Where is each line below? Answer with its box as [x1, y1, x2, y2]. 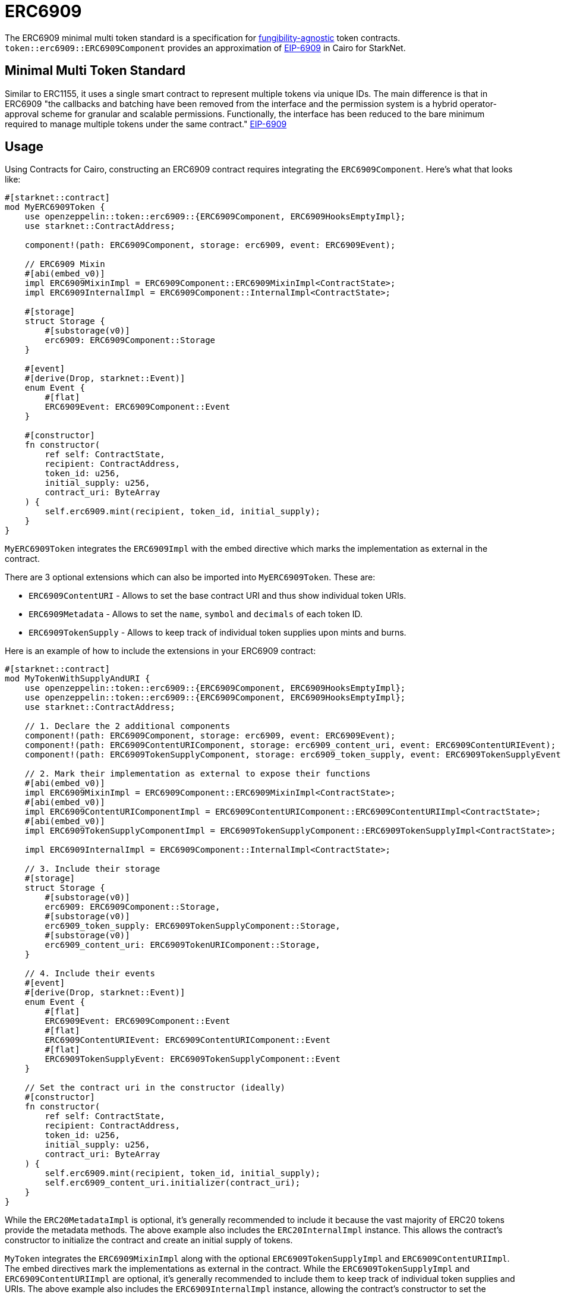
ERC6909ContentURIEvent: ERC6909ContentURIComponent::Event [45, 1035, 330, 1045]
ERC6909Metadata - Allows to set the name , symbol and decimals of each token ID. [29, 609, 363, 620]
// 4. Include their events [24, 969, 155, 979]
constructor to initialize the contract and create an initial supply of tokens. [5, 1235, 293, 1246]
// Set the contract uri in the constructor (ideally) [24, 1083, 286, 1093]
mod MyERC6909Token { [5, 202, 105, 212]
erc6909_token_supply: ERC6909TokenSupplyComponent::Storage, [45, 921, 341, 931]
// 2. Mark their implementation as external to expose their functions [24, 769, 371, 779]
